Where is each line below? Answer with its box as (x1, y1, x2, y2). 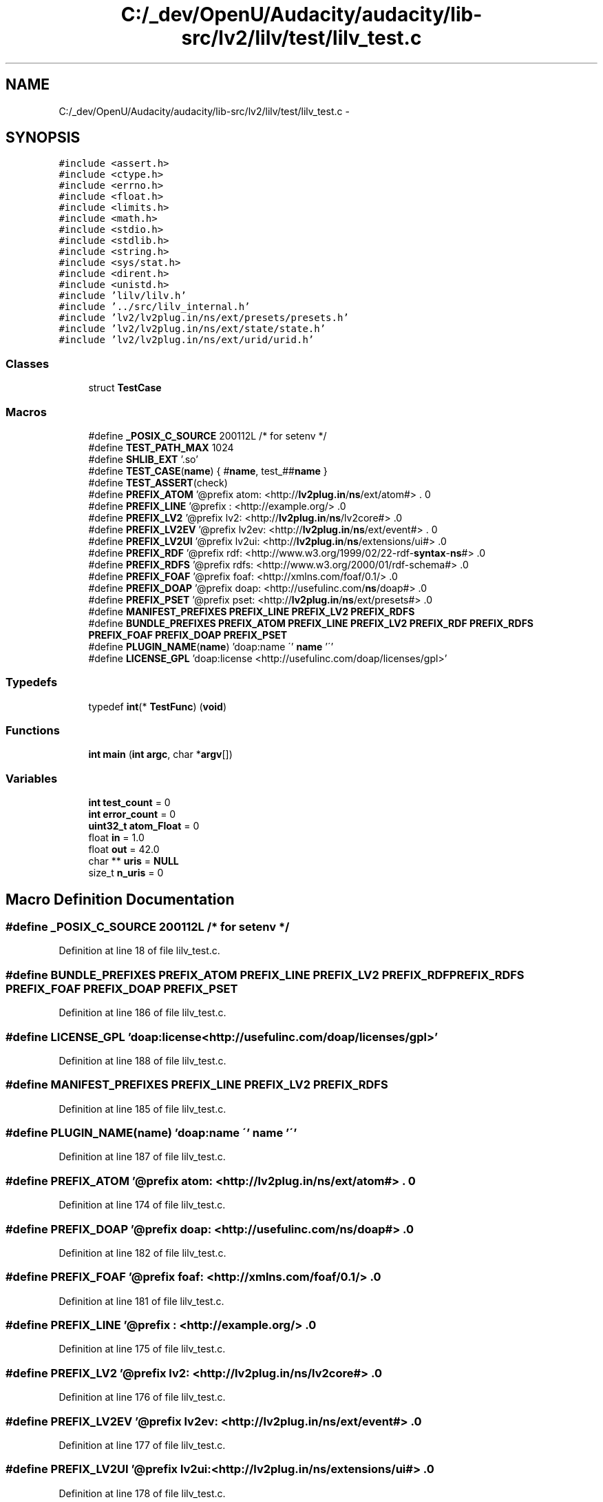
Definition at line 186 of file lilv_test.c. (59, 1007, 226, 1019)
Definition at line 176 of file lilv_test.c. (59, 1391, 226, 1403)
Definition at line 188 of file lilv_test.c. (59, 1054, 226, 1067)
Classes (6, 356, 50, 371)
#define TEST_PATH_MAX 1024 (88, 441, 234, 453)
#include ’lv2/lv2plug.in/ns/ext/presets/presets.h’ (59, 312, 349, 324)
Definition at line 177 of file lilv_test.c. (59, 1439, 226, 1451)
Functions (6, 723, 60, 738)
